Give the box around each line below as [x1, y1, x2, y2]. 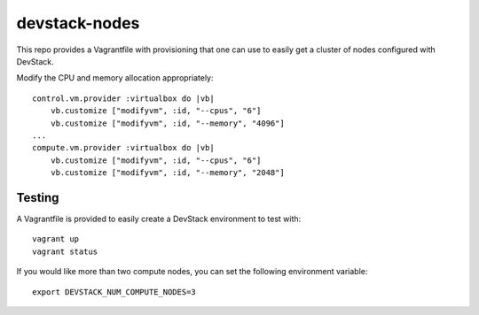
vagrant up [32, 234, 80, 244]
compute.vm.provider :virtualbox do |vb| [32, 142, 215, 153]
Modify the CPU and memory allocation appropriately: [16, 73, 214, 83]
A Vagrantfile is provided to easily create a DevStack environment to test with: [16, 213, 302, 224]
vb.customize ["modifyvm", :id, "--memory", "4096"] [50, 118, 286, 128]
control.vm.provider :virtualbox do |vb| [32, 93, 215, 104]
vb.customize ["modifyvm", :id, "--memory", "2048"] [50, 168, 286, 178]
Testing [16, 190, 59, 205]
